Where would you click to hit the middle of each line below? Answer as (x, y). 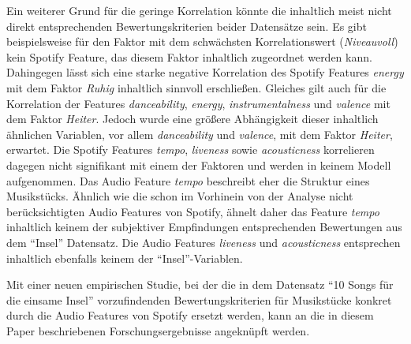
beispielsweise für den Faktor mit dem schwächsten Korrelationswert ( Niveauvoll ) (202, 41)
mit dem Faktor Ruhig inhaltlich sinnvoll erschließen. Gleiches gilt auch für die (196, 87)
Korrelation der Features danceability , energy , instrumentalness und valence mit (198, 103)
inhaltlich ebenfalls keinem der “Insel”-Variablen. (125, 258)
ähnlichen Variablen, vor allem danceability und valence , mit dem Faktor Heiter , (200, 134)
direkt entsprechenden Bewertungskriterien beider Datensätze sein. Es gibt (187, 26)
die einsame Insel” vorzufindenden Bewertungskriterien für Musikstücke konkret (199, 299)
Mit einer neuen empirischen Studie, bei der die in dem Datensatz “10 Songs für (200, 284)
